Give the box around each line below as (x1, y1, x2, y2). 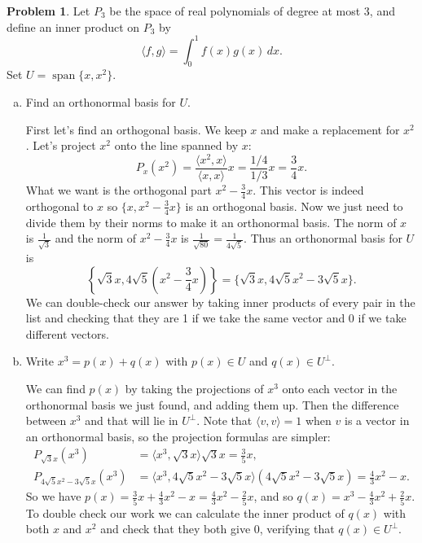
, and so (253, 488, 293, 505)
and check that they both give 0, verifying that (100, 520, 335, 537)
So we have (25, 488, 81, 505)
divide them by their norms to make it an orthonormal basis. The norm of (25, 213, 397, 230)
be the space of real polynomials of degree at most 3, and (109, 2, 395, 19)
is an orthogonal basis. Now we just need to (185, 197, 403, 214)
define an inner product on (7, 18, 140, 35)
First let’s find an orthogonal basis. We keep (25, 120, 247, 138)
